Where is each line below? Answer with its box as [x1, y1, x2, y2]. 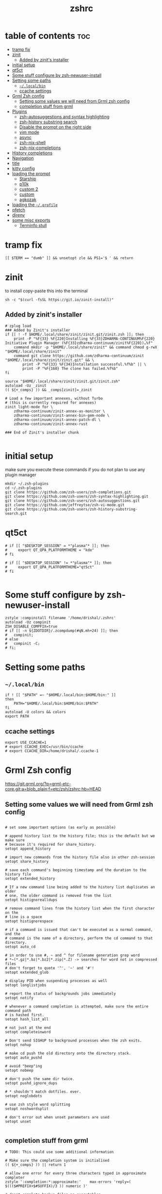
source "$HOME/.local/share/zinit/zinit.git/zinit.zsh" [5, 379, 120, 384]
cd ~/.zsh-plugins [5, 485, 42, 490]
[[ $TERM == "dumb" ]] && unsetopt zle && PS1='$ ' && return [5, 255, 133, 261]
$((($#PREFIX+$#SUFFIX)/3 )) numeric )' [5, 1183, 88, 1189]
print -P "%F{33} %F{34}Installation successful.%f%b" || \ [22, 361, 146, 367]
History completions [12, 150, 52, 156]
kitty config [12, 165, 35, 171]
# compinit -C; [5, 641, 40, 646]
